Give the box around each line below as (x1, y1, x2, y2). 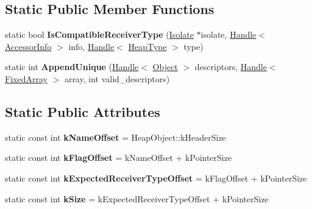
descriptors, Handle (194, 60, 267, 73)
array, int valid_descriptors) (64, 72, 170, 85)
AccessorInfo (5, 40, 52, 52)
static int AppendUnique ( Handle (5, 60, 139, 73)
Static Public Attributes (5, 102, 160, 121)
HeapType (128, 40, 167, 52)
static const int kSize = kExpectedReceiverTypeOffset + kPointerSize (5, 192, 269, 205)
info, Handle (68, 40, 115, 52)
